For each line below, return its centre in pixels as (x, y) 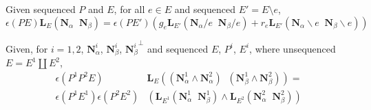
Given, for (27, 48)
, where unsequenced (293, 48)
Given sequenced (41, 9)
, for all (129, 9)
